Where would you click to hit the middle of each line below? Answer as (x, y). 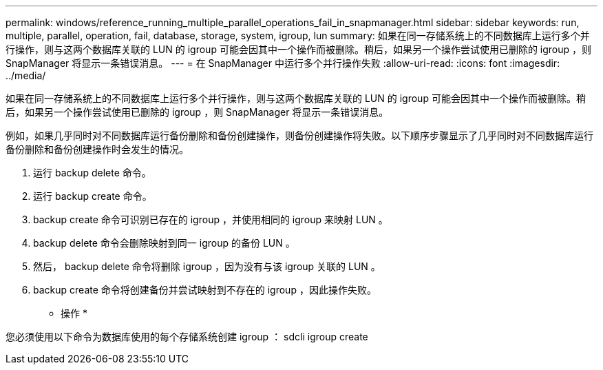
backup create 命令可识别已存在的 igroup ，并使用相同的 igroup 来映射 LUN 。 (211, 219)
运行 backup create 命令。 (93, 196)
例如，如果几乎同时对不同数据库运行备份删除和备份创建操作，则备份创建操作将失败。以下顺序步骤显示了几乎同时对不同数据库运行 (299, 135)
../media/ (26, 75)
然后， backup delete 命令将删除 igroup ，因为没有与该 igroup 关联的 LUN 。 (207, 266)
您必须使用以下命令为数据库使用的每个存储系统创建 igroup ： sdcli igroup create (187, 337)
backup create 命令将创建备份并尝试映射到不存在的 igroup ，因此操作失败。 (205, 290)
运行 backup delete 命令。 (92, 173)
